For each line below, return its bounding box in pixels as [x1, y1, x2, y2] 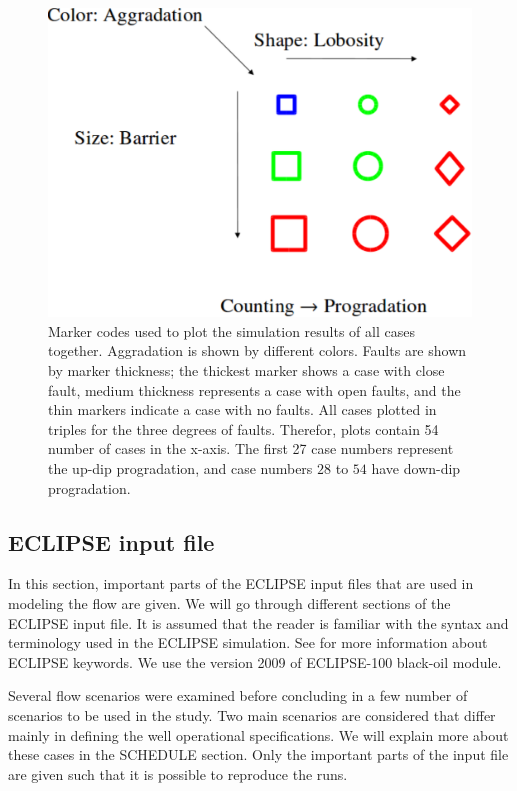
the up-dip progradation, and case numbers [48, 458, 313, 479]
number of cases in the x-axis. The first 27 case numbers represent [48, 438, 454, 459]
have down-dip [371, 458, 461, 479]
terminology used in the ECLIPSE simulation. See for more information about [8, 632, 488, 653]
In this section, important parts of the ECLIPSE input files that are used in [8, 573, 474, 594]
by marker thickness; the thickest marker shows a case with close [48, 360, 445, 381]
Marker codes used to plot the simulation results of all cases [48, 320, 415, 341]
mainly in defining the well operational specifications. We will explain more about [8, 724, 509, 745]
